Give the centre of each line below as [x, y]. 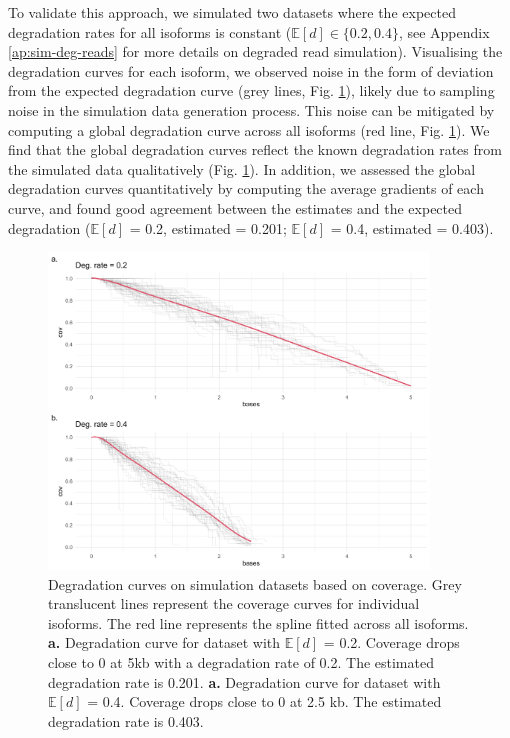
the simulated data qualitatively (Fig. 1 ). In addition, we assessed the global [242, 168]
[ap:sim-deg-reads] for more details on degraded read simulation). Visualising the [255, 51]
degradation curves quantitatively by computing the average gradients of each [246, 188]
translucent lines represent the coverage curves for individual [234, 603]
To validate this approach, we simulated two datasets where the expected [232, 12]
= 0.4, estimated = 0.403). [412, 227]
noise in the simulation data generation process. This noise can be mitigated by [251, 109]
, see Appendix [444, 31]
